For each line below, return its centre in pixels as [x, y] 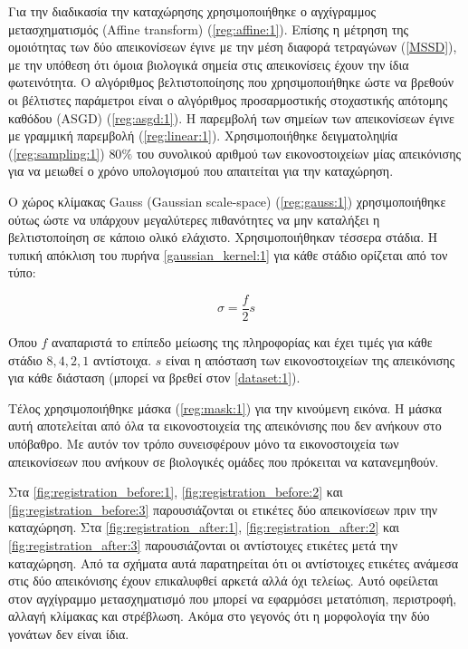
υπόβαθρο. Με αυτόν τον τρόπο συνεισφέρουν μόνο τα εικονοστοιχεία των [204, 443]
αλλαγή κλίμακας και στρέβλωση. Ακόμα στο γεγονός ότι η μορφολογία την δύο [219, 616]
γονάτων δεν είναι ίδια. [69, 633]
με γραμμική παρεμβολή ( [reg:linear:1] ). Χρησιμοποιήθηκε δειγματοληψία [203, 136]
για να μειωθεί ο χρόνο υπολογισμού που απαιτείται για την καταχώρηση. [201, 171]
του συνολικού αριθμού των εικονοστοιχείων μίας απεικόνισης [299, 153]
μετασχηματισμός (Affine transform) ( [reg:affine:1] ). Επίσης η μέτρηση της [209, 29]
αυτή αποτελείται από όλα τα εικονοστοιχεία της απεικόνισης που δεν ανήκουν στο [225, 426]
